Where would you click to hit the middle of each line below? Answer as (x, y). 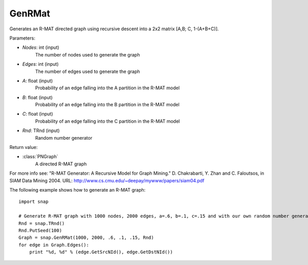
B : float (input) (37, 97)
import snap (34, 202)
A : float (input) (38, 81)
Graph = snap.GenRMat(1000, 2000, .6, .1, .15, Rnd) (86, 238)
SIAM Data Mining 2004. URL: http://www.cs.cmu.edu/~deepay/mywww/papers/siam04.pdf (107, 180)
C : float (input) (38, 114)
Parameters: (22, 38)
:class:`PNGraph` (40, 157)
